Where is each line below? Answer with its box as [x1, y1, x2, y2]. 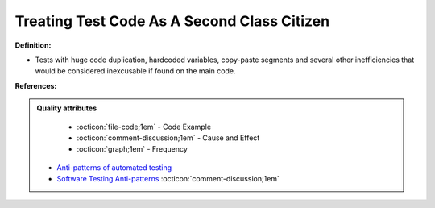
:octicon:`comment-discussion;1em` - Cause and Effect [77, 133, 260, 143]
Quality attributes [36, 103, 97, 113]
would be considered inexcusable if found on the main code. [35, 66, 236, 76]
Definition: [14, 40, 52, 50]
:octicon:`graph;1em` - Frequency [77, 144, 188, 154]
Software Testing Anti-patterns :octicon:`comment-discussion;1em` [56, 174, 280, 184]
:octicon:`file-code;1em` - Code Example [77, 122, 212, 131]
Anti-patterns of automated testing [56, 162, 172, 173]
